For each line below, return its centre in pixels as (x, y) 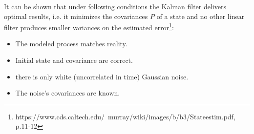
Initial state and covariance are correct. (74, 60)
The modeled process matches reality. (71, 44)
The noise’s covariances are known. (68, 93)
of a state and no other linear (201, 16)
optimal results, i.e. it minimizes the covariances (76, 16)
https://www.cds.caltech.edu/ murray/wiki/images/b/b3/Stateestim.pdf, (125, 116)
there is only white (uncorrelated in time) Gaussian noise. (102, 76)
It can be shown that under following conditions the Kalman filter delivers (115, 6)
